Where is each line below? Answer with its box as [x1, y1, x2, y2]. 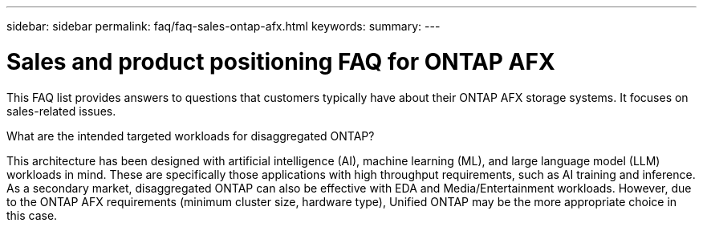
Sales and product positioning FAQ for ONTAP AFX [6, 47, 555, 75]
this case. [6, 208, 58, 222]
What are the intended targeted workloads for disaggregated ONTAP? [6, 128, 375, 143]
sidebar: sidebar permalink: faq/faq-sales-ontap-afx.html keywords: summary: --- [6, 19, 441, 33]
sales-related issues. [6, 103, 116, 118]
